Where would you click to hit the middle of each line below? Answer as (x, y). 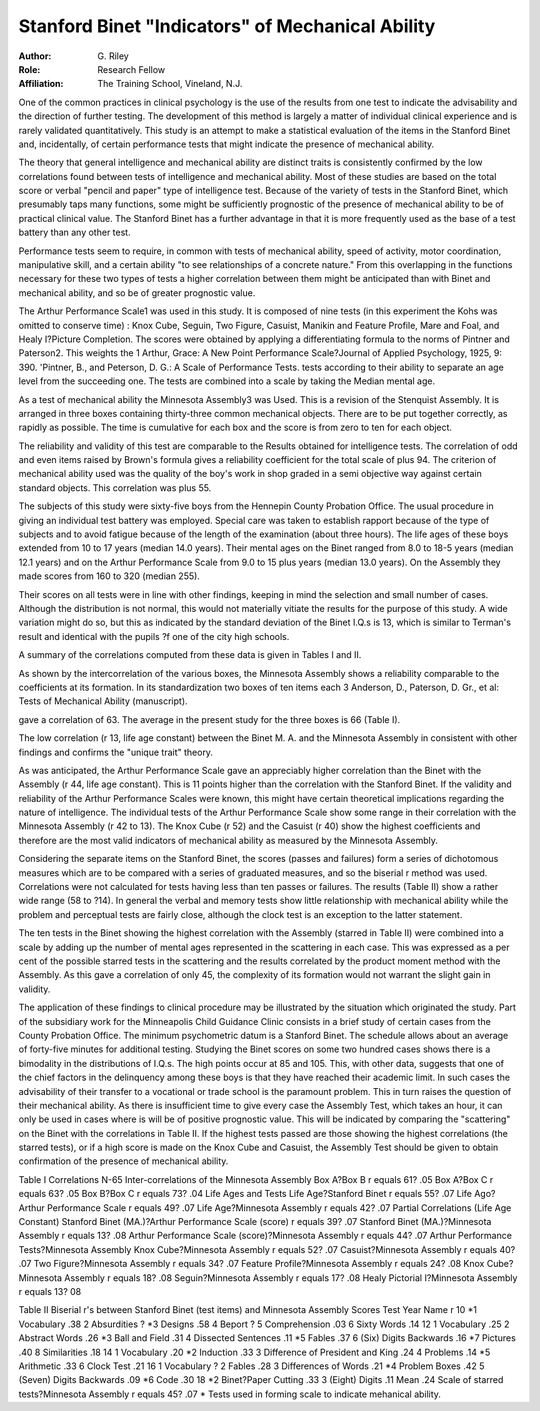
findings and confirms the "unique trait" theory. (116, 752)
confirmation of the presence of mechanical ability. (123, 1161)
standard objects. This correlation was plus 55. (115, 487)
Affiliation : (41, 84)
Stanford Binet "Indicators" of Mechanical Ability (227, 26)
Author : (35, 56)
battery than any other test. (74, 232)
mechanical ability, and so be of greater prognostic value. (137, 292)
